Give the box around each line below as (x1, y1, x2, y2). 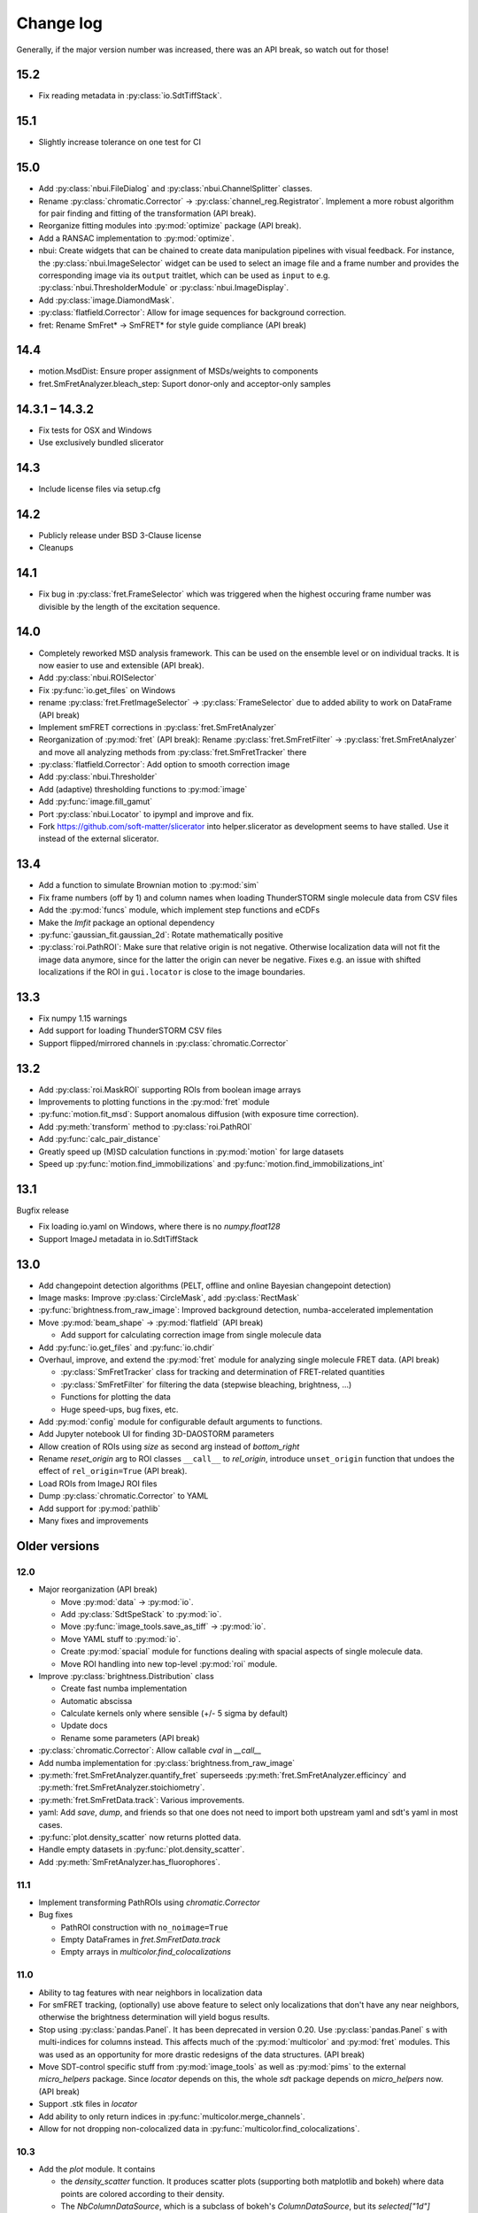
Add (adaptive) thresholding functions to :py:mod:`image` (38, 783, 248, 794)
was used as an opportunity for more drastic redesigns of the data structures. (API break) (38, 2049, 366, 2060)
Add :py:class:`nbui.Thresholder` (38, 771, 158, 783)
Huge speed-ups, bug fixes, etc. (60, 1404, 179, 1415)
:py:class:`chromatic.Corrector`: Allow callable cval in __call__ (38, 1745, 262, 1756)
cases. (38, 1819, 63, 1830)
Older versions (16, 1538, 100, 1554)
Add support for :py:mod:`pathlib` (38, 1503, 161, 1514)
